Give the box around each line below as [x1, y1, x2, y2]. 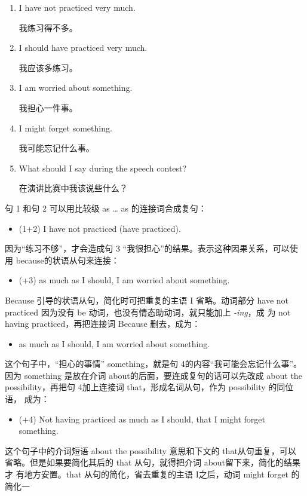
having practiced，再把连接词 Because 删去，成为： [5, 317, 201, 330]
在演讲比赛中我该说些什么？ [19, 182, 128, 194]
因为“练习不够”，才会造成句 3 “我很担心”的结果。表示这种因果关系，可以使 [5, 242, 298, 255]
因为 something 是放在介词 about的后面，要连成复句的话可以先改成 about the [5, 369, 302, 381]
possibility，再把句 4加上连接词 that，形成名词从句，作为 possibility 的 [5, 381, 277, 393]
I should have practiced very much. [19, 41, 148, 54]
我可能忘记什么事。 [19, 142, 94, 154]
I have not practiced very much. [19, 1, 136, 13]
